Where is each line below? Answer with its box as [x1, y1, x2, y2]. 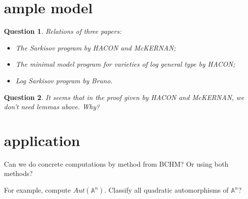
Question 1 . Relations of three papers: [4, 26, 122, 36]
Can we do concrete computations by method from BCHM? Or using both [4, 158, 229, 169]
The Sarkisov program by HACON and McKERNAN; [15, 42, 176, 52]
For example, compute [4, 185, 71, 195]
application [4, 130, 80, 150]
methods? [4, 168, 33, 178]
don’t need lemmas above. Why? [4, 101, 100, 112]
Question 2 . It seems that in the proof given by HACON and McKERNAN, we [4, 92, 244, 102]
